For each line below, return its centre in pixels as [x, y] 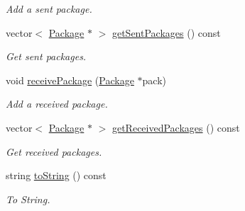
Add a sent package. [49, 8]
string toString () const [56, 175]
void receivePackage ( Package [70, 80]
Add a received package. [57, 104]
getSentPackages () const [166, 32]
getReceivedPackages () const [176, 127]
